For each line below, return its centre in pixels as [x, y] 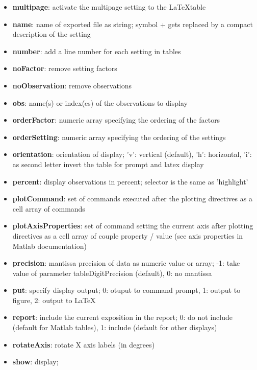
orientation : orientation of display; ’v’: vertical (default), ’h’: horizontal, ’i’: [132, 154]
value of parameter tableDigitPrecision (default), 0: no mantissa [112, 273]
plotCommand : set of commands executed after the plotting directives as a [132, 199]
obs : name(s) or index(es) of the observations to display [100, 102]
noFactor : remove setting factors [65, 68]
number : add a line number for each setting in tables [97, 51]
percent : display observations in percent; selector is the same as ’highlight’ [130, 181]
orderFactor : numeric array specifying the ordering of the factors [116, 120]
